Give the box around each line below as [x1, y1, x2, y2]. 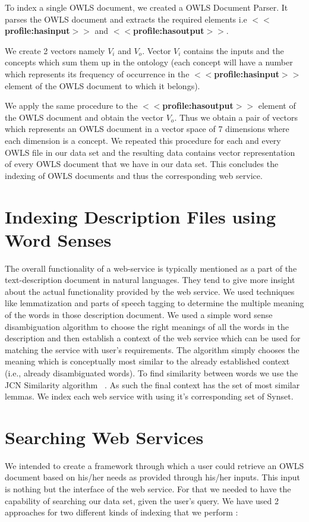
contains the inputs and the [184, 44, 284, 56]
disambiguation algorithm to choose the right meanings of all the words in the [5, 320, 289, 332]
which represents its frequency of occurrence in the [5, 67, 190, 80]
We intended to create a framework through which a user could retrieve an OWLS [5, 459, 304, 471]
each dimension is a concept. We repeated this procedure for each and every [5, 134, 281, 146]
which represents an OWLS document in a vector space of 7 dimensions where [5, 122, 289, 135]
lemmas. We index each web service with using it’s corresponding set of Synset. [5, 390, 294, 402]
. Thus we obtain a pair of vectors [174, 111, 298, 123]
